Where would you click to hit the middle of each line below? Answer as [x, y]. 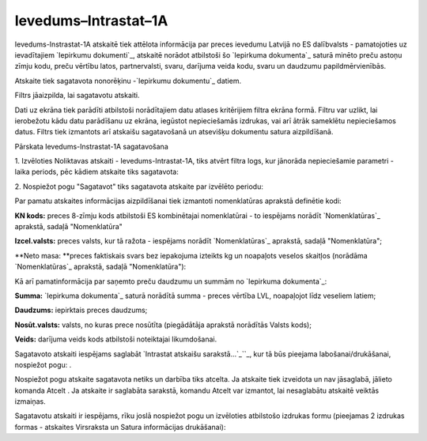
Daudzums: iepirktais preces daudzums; [81, 310]
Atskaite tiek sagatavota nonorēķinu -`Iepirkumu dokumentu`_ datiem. [128, 81]
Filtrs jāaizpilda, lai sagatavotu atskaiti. [77, 96]
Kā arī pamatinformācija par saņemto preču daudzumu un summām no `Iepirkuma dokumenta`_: [171, 281]
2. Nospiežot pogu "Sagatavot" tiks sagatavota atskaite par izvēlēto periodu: [139, 187]
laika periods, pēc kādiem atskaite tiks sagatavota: [97, 172]
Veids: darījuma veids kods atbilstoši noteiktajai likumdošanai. [116, 339]
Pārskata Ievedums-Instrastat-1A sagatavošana [92, 146]
